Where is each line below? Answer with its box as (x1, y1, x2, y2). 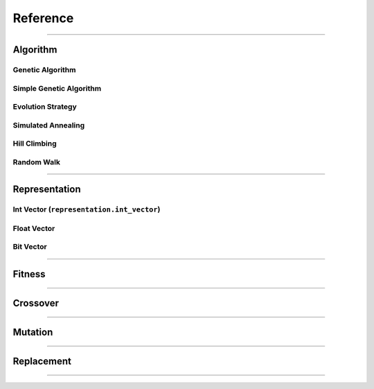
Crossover (12, 297, 59, 309)
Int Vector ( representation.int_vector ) (12, 205, 161, 214)
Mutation (12, 327, 53, 338)
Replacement (12, 356, 72, 368)
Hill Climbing (12, 139, 57, 148)
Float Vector (12, 223, 55, 233)
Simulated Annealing (12, 120, 85, 130)
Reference (12, 10, 74, 26)
